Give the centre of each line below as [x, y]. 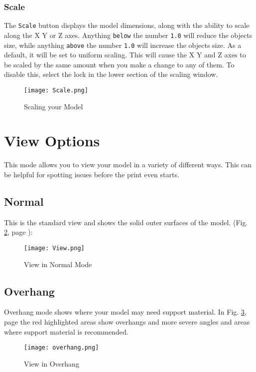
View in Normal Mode [58, 264]
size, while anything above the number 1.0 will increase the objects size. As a [123, 45]
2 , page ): [18, 232]
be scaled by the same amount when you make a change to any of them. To [119, 64]
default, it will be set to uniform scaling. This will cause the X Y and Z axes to [125, 55]
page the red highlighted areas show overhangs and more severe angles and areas [127, 321]
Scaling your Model [54, 106]
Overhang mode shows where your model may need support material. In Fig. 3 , [125, 312]
